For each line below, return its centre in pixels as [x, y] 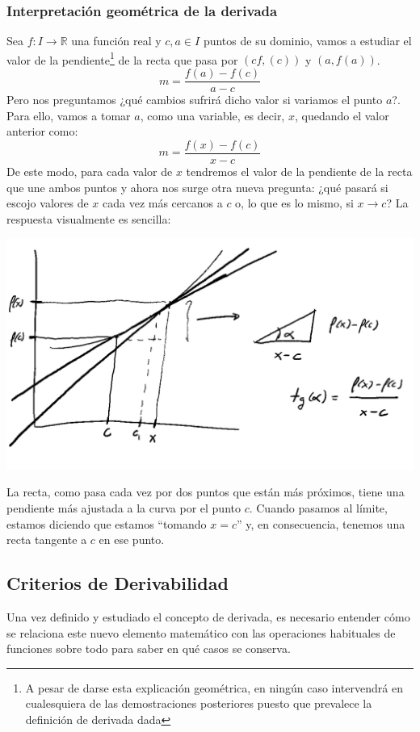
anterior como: [42, 131]
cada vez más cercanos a [163, 203]
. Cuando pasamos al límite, [318, 507]
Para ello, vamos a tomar [69, 115]
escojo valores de [48, 203]
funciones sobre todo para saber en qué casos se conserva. [149, 648]
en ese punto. [132, 540]
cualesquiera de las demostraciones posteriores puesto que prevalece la [199, 703]
